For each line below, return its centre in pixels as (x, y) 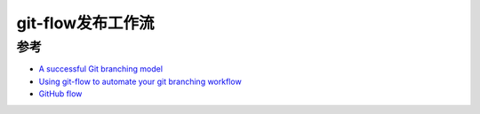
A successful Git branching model (101, 69)
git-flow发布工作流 (85, 23)
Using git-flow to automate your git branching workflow (140, 81)
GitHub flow (60, 94)
